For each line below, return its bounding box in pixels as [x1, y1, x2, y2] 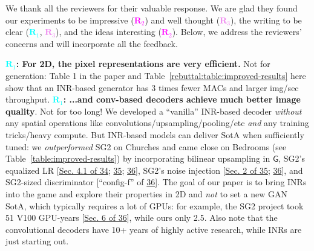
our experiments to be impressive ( [5, 13, 134, 26]
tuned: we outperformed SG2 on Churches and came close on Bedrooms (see [5, 140, 287, 153]
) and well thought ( [145, 13, 220, 26]
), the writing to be [230, 13, 302, 26]
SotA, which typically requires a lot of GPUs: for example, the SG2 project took [5, 199, 304, 212]
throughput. [5, 93, 50, 106]
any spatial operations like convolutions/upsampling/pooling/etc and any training [5, 116, 309, 129]
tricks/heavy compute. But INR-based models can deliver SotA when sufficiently [5, 128, 304, 141]
